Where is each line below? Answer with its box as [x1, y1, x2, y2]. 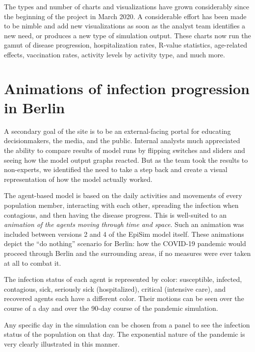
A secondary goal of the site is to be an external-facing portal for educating [4, 126, 231, 136]
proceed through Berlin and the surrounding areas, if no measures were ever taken [4, 248, 251, 258]
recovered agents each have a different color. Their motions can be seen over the [4, 293, 244, 303]
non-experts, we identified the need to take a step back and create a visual [4, 164, 228, 175]
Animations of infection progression [4, 78, 250, 98]
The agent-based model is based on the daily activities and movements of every [4, 190, 242, 201]
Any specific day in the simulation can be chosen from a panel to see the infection [4, 319, 250, 329]
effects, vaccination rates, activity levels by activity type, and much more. [4, 49, 225, 59]
